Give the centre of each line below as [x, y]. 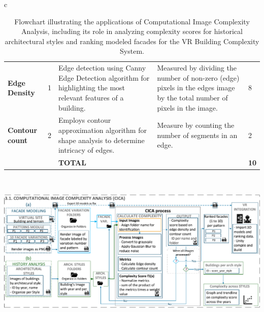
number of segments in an [197, 135]
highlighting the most [92, 88]
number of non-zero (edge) [198, 77]
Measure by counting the [196, 125]
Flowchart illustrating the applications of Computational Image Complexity [132, 21]
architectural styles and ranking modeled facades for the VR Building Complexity [132, 41]
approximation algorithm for [102, 130]
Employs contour [85, 120]
